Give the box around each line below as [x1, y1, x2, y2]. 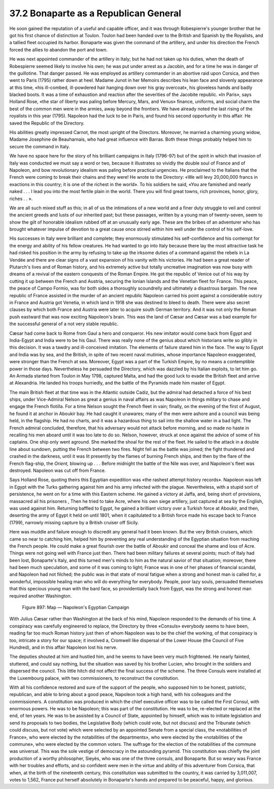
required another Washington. [9, 592, 72, 599]
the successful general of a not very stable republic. [9, 321, 119, 327]
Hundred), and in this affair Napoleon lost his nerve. [9, 644, 118, 650]
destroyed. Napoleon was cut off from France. [9, 467, 106, 474]
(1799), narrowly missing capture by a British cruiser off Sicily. [9, 519, 139, 525]
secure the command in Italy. [9, 143, 71, 149]
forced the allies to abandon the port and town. [9, 46, 108, 53]
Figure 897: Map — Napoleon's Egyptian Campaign [22, 605, 129, 611]
